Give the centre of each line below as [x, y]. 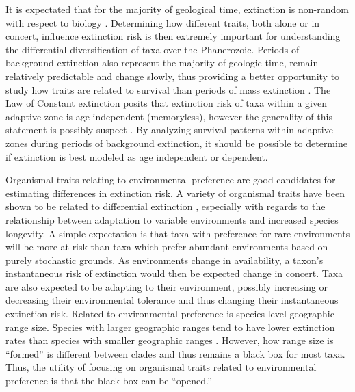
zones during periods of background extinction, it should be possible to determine [176, 143]
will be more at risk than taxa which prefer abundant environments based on [167, 247]
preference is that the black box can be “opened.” [109, 381]
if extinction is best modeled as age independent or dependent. [137, 156]
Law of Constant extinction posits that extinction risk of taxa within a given [166, 103]
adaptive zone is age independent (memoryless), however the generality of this [169, 116]
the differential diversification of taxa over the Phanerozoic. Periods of [153, 49]
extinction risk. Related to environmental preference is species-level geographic [170, 314]
